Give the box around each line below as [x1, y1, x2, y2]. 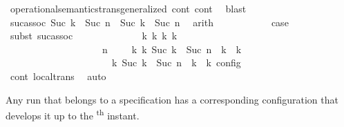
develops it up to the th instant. [6, 106, 140, 122]
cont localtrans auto [10, 68, 106, 83]
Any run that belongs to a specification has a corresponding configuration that [6, 92, 338, 106]
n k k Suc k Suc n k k [102, 41, 242, 56]
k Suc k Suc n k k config [111, 55, 241, 70]
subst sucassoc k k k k [10, 28, 178, 43]
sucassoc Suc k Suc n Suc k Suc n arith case [10, 14, 289, 29]
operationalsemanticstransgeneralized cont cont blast [10, 1, 247, 15]
